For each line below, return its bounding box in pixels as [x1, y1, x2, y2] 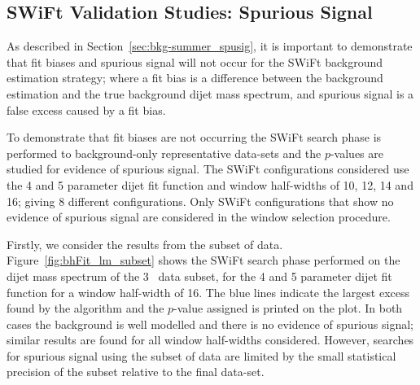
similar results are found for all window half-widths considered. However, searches [7, 331, 414, 348]
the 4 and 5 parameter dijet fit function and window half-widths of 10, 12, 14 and [7, 176, 413, 193]
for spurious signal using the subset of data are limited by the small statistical [7, 347, 396, 364]
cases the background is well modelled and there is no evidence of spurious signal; [7, 315, 413, 332]
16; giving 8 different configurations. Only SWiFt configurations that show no [7, 192, 394, 209]
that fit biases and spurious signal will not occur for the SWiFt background [7, 53, 383, 70]
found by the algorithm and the [7, 300, 164, 317]
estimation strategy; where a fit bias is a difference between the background [7, 69, 383, 86]
